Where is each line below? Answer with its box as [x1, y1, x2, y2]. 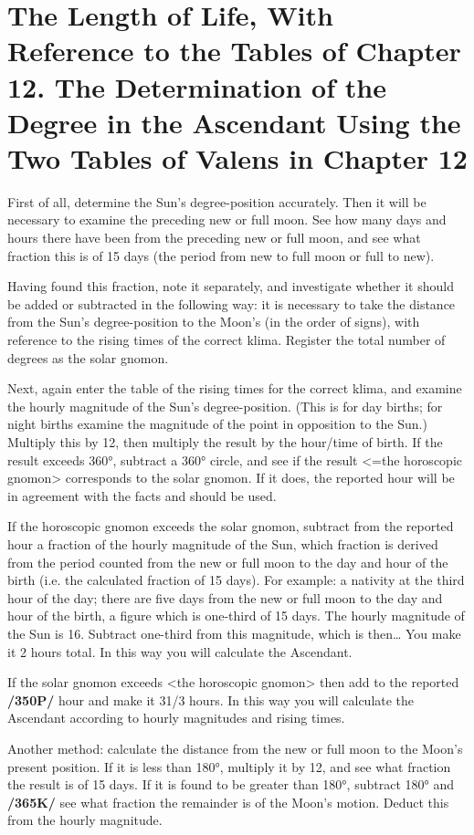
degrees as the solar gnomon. [7, 348, 169, 367]
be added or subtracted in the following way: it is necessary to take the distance [7, 294, 456, 313]
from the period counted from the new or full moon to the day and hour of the [7, 552, 448, 571]
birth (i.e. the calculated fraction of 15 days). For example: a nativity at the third [7, 570, 465, 590]
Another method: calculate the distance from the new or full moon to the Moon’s [7, 738, 463, 757]
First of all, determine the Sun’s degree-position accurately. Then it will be [7, 192, 427, 211]
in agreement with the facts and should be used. [7, 485, 277, 505]
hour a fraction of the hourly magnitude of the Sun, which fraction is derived [7, 534, 438, 553]
